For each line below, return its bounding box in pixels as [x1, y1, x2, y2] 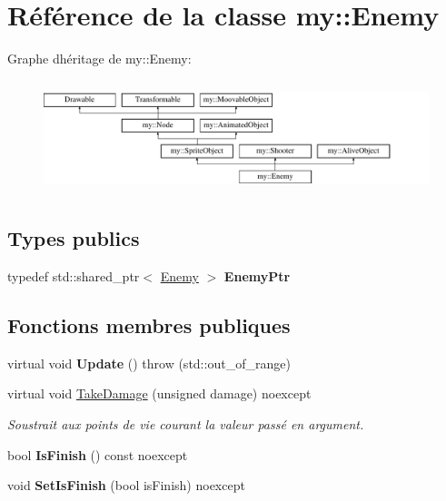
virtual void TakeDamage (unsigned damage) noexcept [7, 384, 312, 403]
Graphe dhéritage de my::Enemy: [7, 49, 192, 68]
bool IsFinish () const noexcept [7, 445, 188, 464]
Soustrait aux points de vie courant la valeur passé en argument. [7, 414, 364, 433]
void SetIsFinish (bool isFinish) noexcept [7, 476, 245, 495]
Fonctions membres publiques [7, 310, 291, 339]
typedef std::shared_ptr [7, 266, 140, 285]
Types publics [7, 224, 140, 252]
